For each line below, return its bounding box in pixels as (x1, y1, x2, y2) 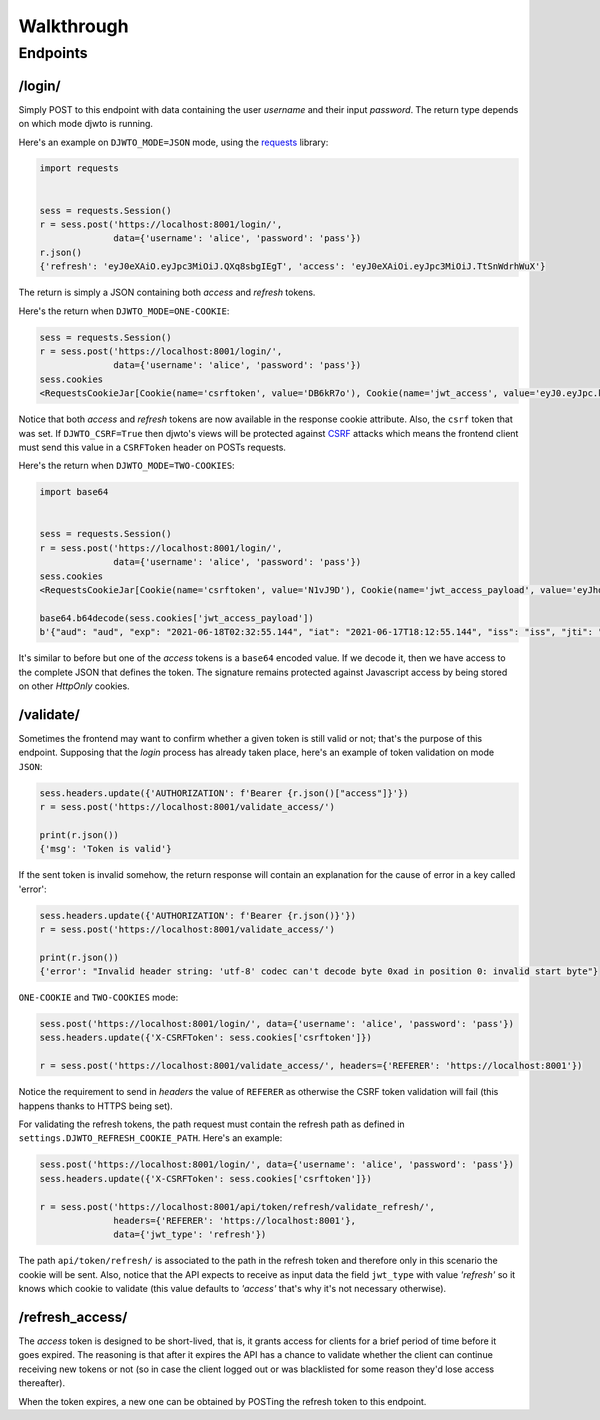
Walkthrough (18, 15, 129, 37)
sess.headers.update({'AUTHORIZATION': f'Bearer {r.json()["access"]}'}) (39, 787, 409, 799)
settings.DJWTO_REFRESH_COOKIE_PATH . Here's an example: (18, 1132, 283, 1144)
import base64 (39, 486, 109, 498)
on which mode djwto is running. (18, 118, 154, 130)
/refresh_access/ (18, 1308, 128, 1325)
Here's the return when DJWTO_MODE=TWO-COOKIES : (18, 460, 235, 472)
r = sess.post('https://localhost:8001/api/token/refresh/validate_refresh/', (39, 1201, 435, 1212)
